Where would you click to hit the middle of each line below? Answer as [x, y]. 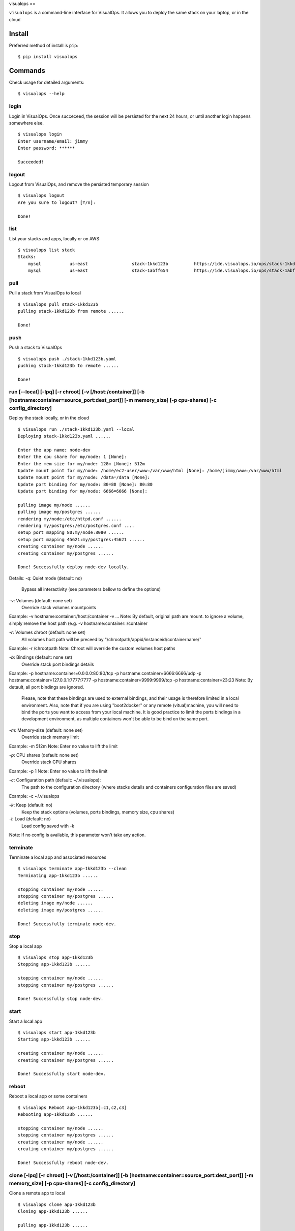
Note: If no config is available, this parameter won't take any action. [77, 835]
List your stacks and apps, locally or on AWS [54, 238]
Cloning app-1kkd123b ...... [53, 1212]
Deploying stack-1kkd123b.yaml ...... [65, 436]
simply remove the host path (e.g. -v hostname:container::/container [78, 623]
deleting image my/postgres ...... [61, 910]
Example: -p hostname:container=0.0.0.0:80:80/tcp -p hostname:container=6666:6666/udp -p [105, 673]
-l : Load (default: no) [30, 819]
